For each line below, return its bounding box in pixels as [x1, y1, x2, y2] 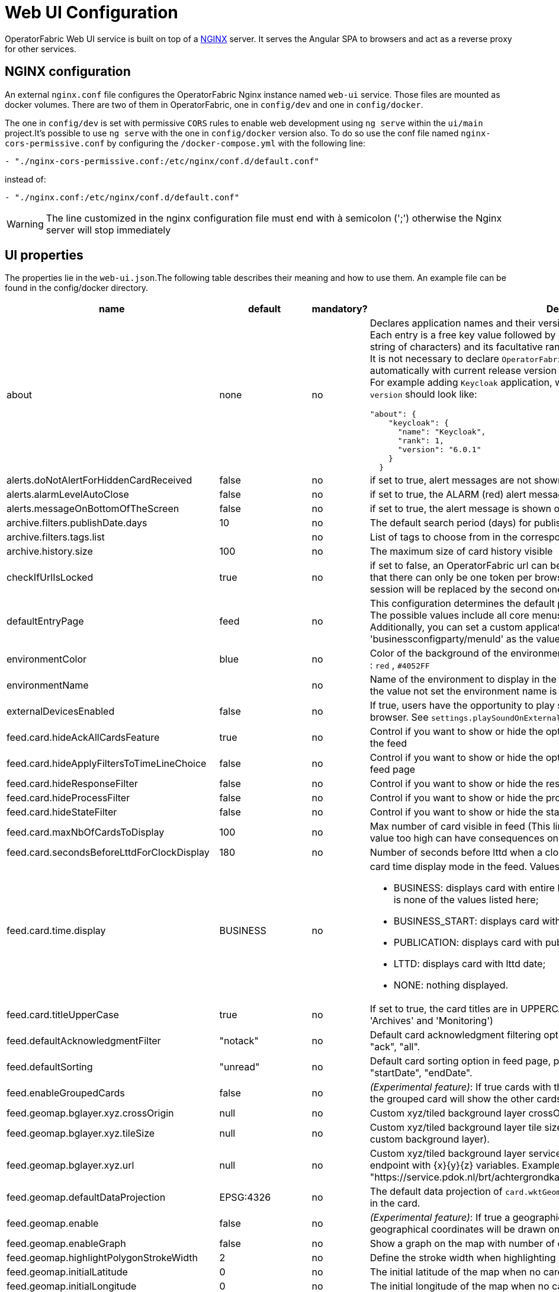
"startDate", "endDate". [370, 1067, 473, 1079]
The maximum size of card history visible [370, 545, 553, 558]
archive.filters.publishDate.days [7, 517, 147, 529]
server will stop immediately [46, 223, 171, 236]
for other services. [5, 43, 76, 54]
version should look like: [370, 388, 477, 401]
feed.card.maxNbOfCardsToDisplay [7, 826, 165, 839]
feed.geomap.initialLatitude [7, 1266, 128, 1278]
